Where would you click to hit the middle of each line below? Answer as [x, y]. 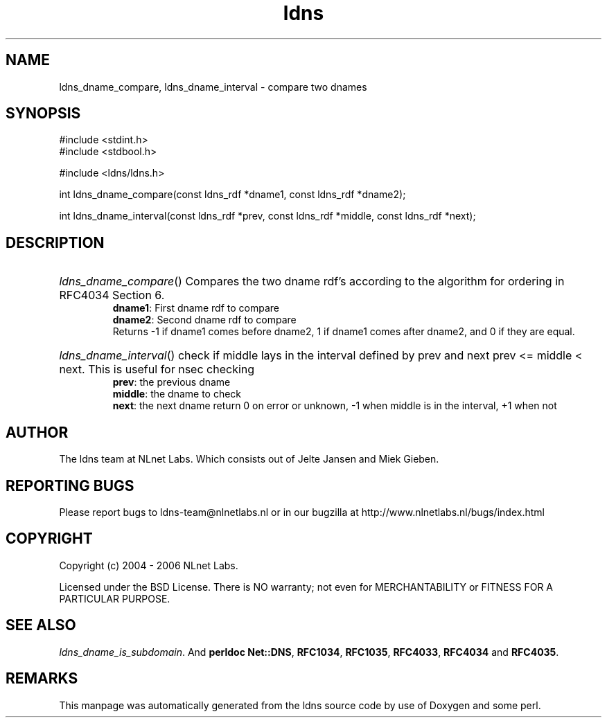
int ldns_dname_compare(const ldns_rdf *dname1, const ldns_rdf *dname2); [232, 195]
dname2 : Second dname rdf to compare [204, 320]
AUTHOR [37, 432]
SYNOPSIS [43, 114]
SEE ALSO [41, 625]
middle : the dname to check [177, 394]
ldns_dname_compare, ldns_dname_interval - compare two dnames [213, 87]
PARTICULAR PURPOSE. [115, 598]
